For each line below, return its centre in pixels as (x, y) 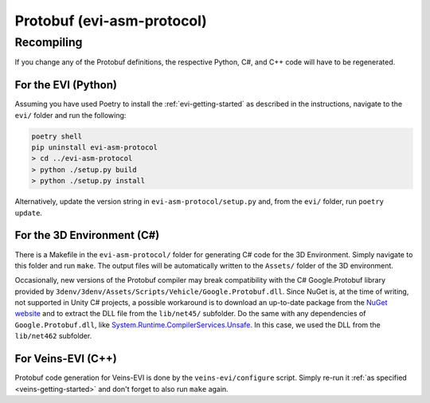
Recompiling (49, 42)
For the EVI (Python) (66, 85)
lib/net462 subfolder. (53, 336)
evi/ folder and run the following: (70, 115)
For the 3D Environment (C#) (87, 235)
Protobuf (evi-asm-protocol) (111, 21)
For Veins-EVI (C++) (66, 359)
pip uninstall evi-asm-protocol (95, 148)
